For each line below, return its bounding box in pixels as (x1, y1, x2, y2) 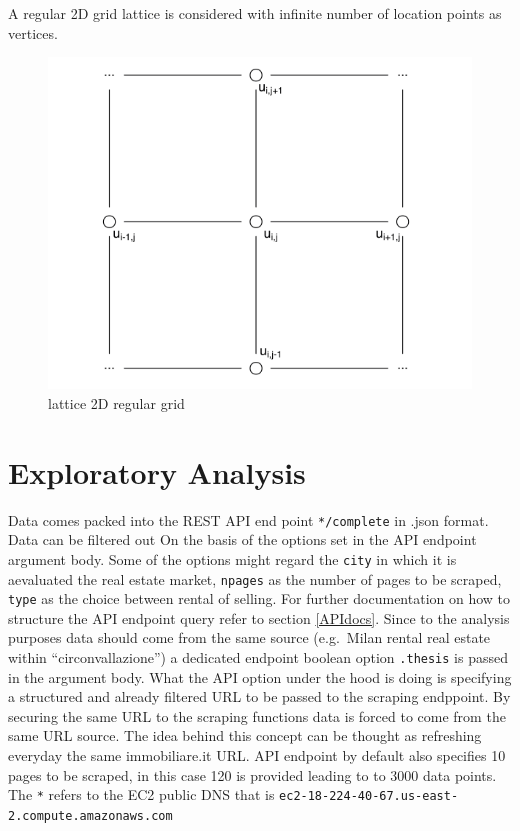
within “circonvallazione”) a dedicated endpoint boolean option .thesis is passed (8, 647, 508, 668)
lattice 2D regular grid (48, 392, 185, 413)
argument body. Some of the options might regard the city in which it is (8, 548, 457, 569)
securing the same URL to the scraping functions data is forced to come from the (8, 705, 506, 726)
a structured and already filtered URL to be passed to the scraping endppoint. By (8, 686, 511, 707)
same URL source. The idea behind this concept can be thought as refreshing (8, 725, 482, 746)
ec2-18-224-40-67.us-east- (279, 789, 459, 804)
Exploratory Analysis (8, 451, 306, 492)
